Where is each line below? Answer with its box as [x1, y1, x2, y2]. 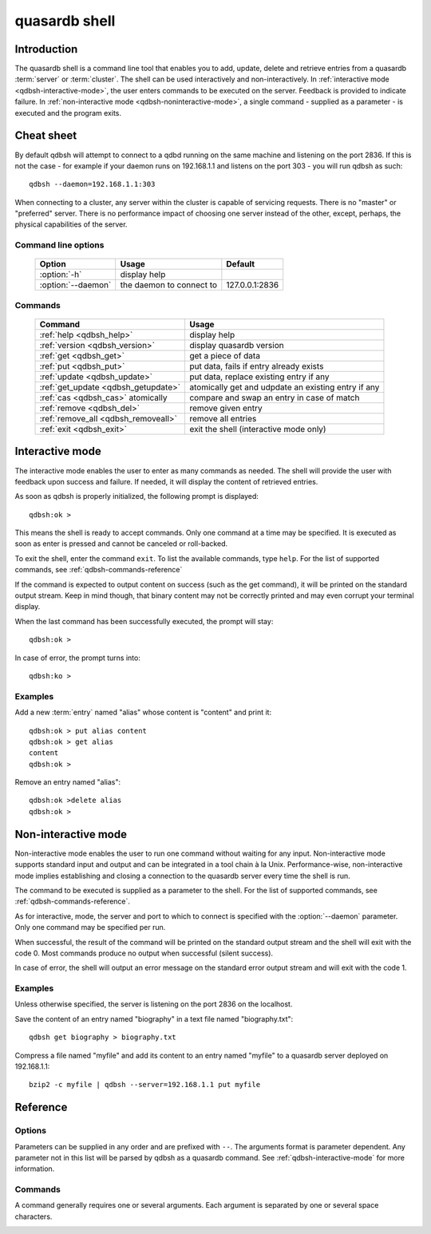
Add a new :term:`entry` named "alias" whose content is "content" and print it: [14, 707, 271, 718]
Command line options [14, 239, 105, 251]
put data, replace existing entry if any [188, 371, 330, 382]
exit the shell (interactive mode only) [188, 424, 326, 434]
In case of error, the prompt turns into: [14, 653, 141, 662]
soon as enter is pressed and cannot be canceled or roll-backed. [14, 539, 227, 548]
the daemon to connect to [120, 279, 218, 291]
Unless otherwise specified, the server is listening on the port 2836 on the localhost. [14, 999, 293, 1009]
